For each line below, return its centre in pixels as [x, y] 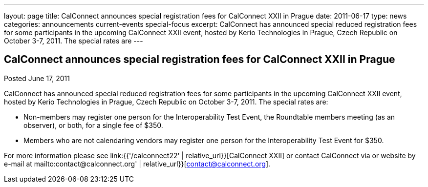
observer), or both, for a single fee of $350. [93, 125]
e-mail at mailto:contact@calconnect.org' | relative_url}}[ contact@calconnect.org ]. [137, 164]
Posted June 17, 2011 [37, 78]
